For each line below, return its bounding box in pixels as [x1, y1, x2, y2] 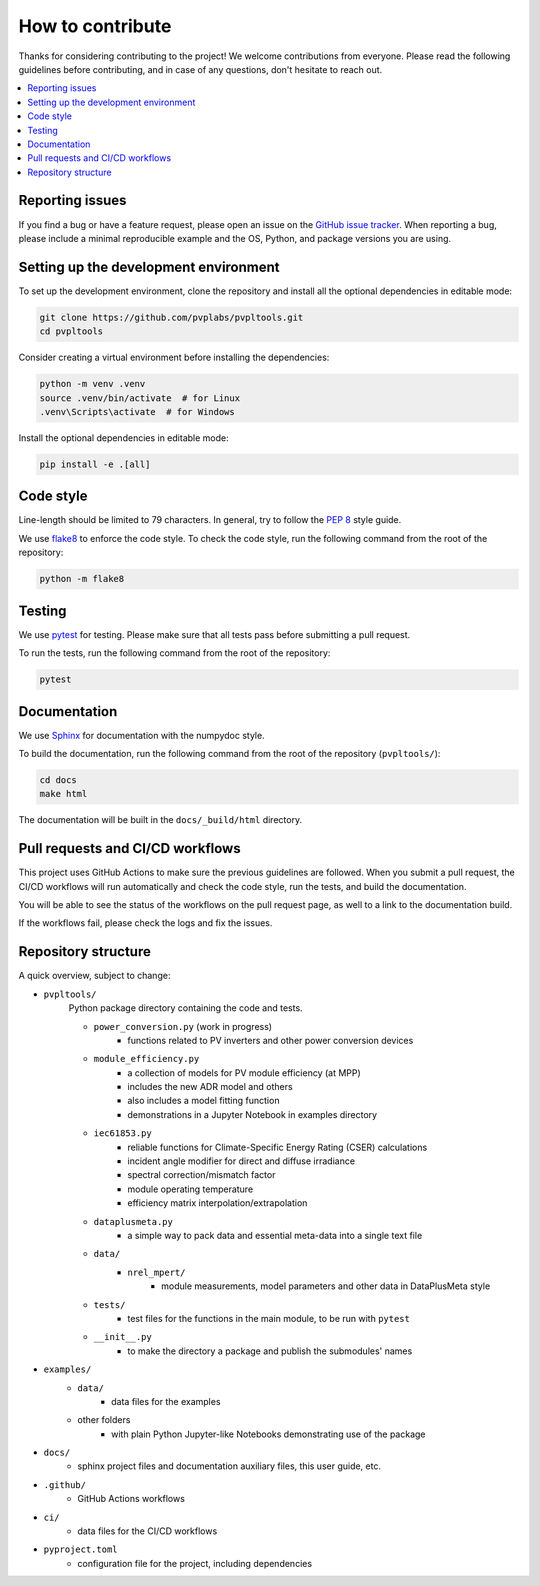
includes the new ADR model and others [127, 1081, 294, 1093]
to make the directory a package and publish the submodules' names [127, 1345, 413, 1357]
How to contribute [18, 15, 172, 37]
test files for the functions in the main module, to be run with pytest [127, 1312, 410, 1324]
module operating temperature [127, 1183, 254, 1195]
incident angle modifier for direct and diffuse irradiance [127, 1155, 355, 1167]
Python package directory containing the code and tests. [68, 1002, 304, 1014]
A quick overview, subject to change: [18, 970, 171, 982]
